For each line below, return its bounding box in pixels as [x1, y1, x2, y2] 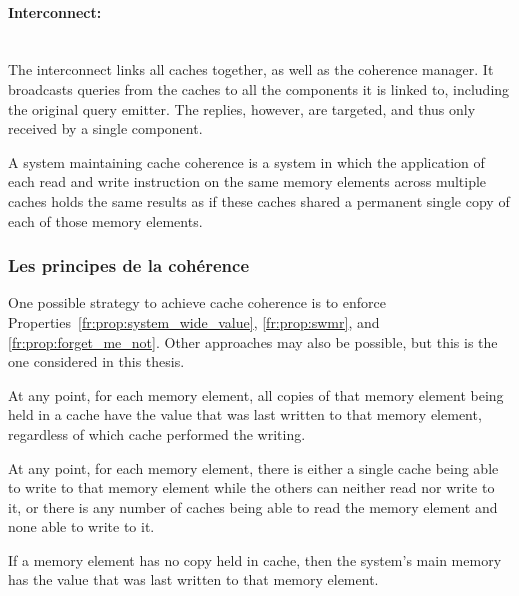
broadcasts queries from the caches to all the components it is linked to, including [8, 78, 510, 99]
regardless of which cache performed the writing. [8, 423, 306, 444]
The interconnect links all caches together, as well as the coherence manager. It [8, 59, 494, 80]
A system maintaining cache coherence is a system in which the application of [8, 151, 485, 172]
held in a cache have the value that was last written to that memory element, [8, 404, 482, 425]
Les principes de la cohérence [8, 253, 250, 278]
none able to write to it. [8, 516, 155, 537]
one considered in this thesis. [8, 351, 185, 372]
